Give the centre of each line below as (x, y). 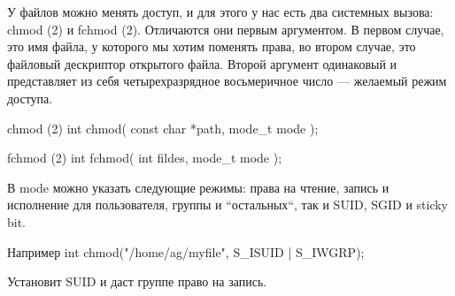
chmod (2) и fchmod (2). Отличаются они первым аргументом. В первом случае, (226, 29)
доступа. (30, 98)
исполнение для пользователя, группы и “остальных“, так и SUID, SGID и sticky (227, 205)
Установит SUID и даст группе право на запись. (137, 281)
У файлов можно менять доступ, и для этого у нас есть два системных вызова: (220, 11)
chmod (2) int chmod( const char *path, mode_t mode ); (163, 128)
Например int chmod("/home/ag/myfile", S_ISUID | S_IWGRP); (186, 251)
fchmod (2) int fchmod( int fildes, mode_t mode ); (145, 158)
